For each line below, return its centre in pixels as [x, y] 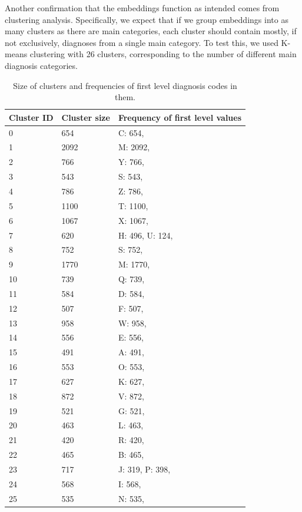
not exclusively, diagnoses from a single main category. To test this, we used [142, 42]
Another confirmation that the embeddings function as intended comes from [142, 8]
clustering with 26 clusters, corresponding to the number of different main [163, 54]
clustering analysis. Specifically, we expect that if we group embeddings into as [147, 19]
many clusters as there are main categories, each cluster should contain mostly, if [151, 31]
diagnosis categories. [41, 65]
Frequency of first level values [180, 117]
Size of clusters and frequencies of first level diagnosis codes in [125, 85]
